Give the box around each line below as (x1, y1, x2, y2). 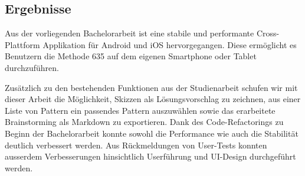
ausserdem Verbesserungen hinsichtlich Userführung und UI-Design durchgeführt (5, 150, 296, 163)
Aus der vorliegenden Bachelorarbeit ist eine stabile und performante (5, 27, 254, 39)
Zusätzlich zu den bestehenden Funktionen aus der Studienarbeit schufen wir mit (5, 81, 298, 93)
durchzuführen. (5, 61, 59, 73)
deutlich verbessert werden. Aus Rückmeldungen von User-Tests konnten (5, 138, 267, 151)
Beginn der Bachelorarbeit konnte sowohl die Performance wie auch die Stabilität (5, 127, 299, 139)
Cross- (256, 27, 280, 39)
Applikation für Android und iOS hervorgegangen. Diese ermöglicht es (42, 38, 297, 50)
